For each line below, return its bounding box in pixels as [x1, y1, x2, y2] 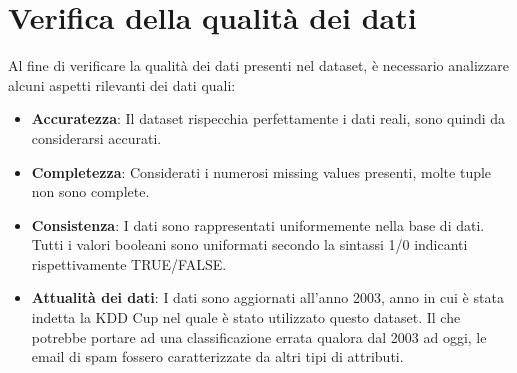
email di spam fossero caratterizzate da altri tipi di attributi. [31, 346, 404, 367]
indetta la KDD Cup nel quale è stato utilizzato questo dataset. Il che [31, 307, 461, 328]
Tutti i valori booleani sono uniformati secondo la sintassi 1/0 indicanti [31, 234, 468, 255]
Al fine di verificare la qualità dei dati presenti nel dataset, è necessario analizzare [8, 55, 509, 76]
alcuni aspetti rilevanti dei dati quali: [8, 74, 236, 95]
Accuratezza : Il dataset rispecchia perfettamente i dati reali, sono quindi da [31, 108, 506, 129]
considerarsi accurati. [31, 127, 162, 148]
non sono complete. [31, 181, 150, 202]
